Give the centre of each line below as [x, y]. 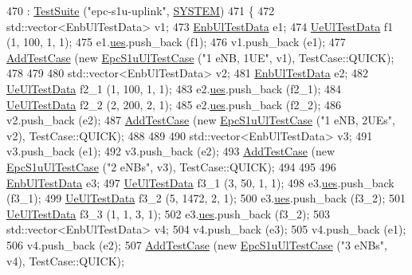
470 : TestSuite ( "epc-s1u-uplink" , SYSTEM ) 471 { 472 [141, 10]
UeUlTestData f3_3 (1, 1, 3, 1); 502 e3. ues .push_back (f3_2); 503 [169, 213]
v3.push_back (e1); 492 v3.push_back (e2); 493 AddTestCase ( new [171, 151]
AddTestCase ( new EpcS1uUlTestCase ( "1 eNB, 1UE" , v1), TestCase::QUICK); [200, 57]
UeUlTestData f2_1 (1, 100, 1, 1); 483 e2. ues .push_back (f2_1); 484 [174, 88]
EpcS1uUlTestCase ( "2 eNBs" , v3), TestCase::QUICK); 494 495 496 [171, 166]
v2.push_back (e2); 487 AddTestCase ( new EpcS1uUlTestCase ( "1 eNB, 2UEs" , [201, 120]
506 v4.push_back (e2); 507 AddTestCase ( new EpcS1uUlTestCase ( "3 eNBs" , [197, 244]
